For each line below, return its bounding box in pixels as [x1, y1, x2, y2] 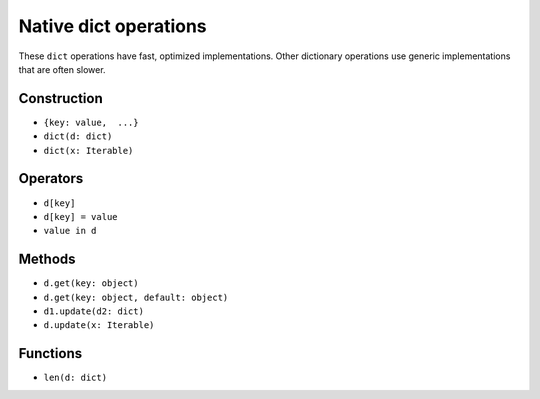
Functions [18, 345, 83, 362]
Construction [18, 90, 104, 107]
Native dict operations [18, 15, 207, 37]
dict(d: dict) [43, 131, 113, 142]
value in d [43, 225, 97, 237]
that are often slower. [18, 63, 106, 75]
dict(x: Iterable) [43, 145, 134, 156]
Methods [18, 251, 76, 268]
